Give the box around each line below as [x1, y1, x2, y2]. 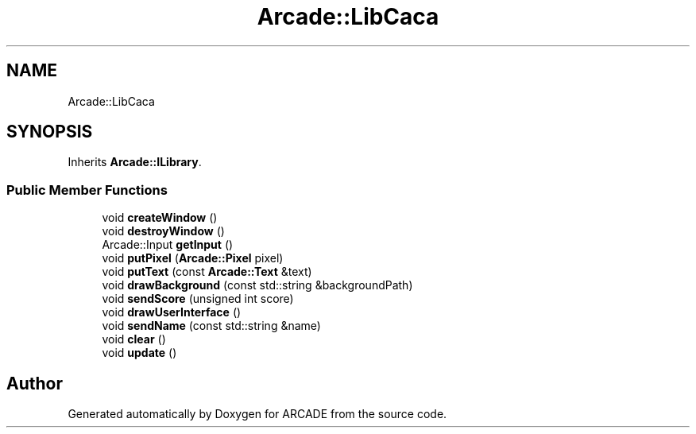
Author [6, 373, 63, 393]
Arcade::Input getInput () [102, 238, 234, 252]
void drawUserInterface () [102, 305, 242, 320]
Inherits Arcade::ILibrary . [68, 155, 202, 169]
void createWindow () [102, 211, 218, 225]
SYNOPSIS [6, 122, 93, 142]
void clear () [102, 332, 166, 347]
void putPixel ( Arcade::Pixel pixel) [102, 251, 284, 265]
